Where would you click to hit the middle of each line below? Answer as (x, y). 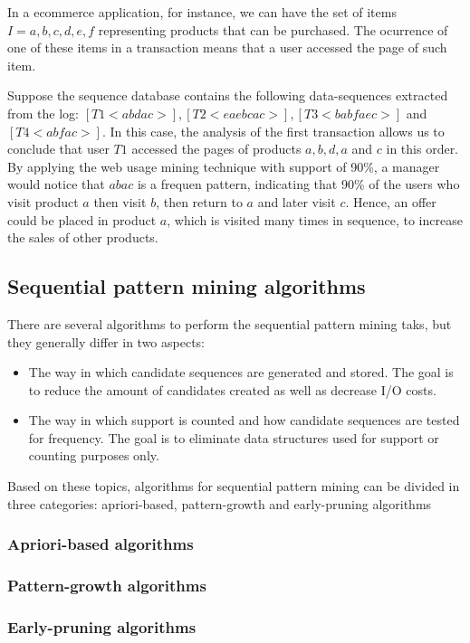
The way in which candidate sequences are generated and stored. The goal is (241, 372)
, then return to (199, 201)
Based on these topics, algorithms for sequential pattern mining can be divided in (234, 486)
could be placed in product (82, 219)
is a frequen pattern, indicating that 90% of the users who (298, 184)
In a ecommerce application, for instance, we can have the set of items (202, 12)
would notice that (56, 184)
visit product (43, 201)
